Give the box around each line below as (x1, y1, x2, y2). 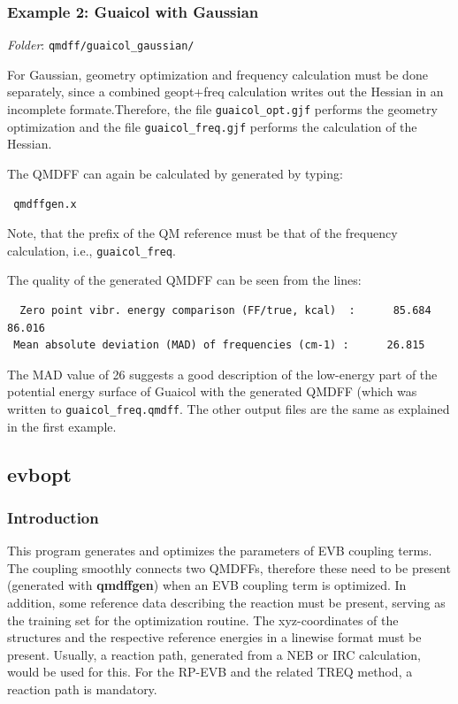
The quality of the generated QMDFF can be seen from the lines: (7, 271, 362, 289)
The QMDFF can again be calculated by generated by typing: (7, 164, 343, 182)
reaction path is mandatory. (7, 679, 157, 698)
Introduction (7, 506, 99, 528)
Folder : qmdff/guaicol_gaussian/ (7, 35, 195, 54)
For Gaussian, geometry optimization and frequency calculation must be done (7, 65, 428, 83)
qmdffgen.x (13, 197, 77, 210)
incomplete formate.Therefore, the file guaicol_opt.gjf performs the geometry (7, 100, 438, 119)
